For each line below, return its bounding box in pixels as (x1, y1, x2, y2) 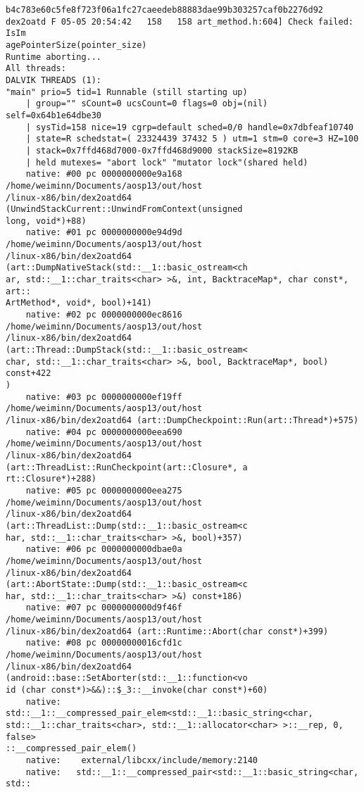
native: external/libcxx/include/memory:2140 (25, 755, 258, 765)
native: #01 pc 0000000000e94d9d (25, 227, 182, 238)
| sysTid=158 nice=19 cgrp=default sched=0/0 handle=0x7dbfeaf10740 (25, 122, 353, 132)
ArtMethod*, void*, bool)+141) (6, 298, 152, 308)
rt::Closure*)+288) (6, 474, 96, 484)
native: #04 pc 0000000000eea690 (25, 427, 182, 437)
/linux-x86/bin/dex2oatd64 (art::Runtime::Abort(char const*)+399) (6, 626, 329, 636)
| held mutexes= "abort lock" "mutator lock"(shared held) (25, 157, 308, 168)
